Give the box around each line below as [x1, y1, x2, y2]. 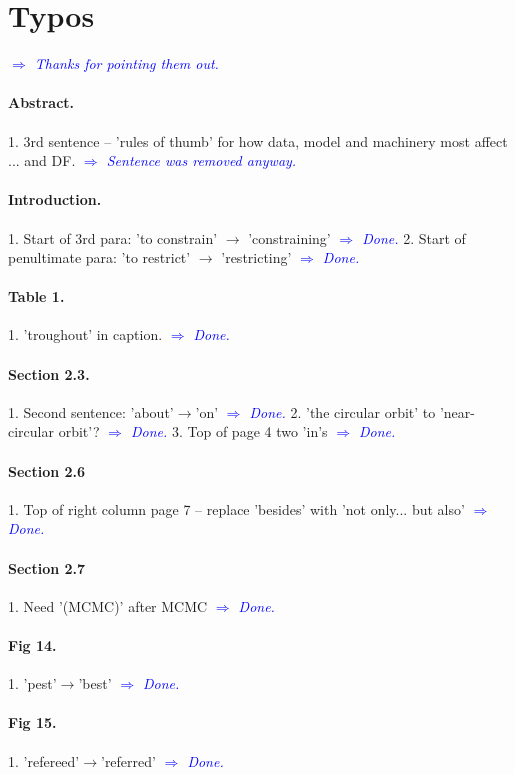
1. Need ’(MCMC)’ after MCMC [8, 595, 208, 616]
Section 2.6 [8, 460, 86, 481]
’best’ [78, 673, 112, 694]
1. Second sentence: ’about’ [8, 401, 174, 422]
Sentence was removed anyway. [106, 150, 297, 171]
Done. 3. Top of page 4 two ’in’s [130, 421, 328, 442]
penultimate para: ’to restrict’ [8, 247, 191, 268]
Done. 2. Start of [362, 227, 466, 248]
